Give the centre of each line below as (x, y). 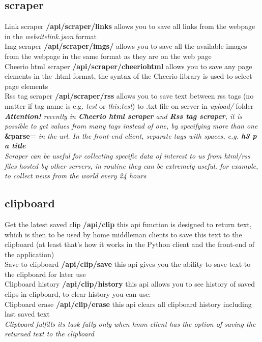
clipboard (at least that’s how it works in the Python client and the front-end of (129, 244)
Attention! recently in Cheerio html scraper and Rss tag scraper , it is (124, 116)
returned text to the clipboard (49, 334)
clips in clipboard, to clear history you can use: (78, 294)
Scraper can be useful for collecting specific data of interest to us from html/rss (127, 155)
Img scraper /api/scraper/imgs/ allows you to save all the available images (126, 46)
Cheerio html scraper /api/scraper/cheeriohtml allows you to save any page (128, 66)
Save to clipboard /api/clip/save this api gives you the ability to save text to (128, 264)
